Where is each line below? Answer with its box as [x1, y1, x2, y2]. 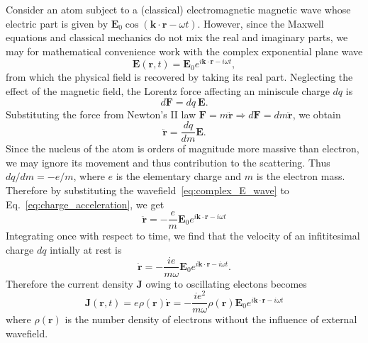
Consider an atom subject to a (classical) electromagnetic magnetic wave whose [6, 2, 351, 16]
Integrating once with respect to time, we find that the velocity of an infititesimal [6, 228, 360, 243]
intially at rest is [50, 242, 122, 257]
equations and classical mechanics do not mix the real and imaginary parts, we [6, 30, 348, 45]
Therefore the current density [6, 276, 133, 291]
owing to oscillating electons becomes [145, 276, 307, 291]
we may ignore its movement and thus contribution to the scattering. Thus [6, 154, 330, 169]
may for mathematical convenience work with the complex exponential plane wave [6, 43, 363, 58]
